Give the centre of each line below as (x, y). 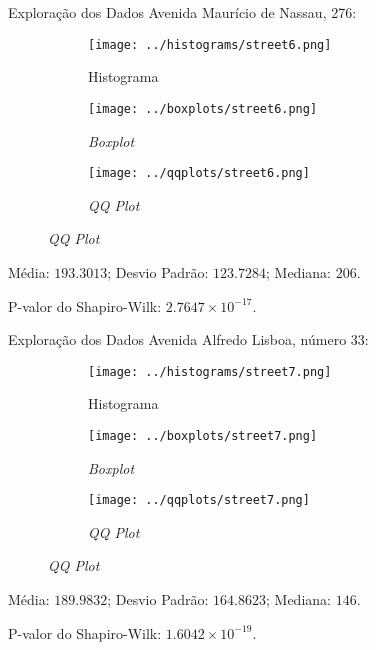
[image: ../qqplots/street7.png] (199, 500)
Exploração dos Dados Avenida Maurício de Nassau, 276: (182, 12)
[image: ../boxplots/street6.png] (203, 108)
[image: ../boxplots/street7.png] (203, 435)
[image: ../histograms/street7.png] (210, 371)
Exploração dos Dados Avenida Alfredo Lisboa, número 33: (188, 339)
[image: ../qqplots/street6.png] (199, 173)
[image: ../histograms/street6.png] (210, 44)
